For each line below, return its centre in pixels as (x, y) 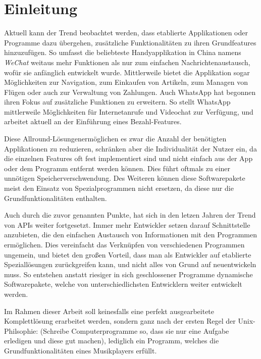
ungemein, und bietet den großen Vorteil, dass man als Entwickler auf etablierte (128, 254)
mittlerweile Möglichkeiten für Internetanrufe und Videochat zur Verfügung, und (129, 111)
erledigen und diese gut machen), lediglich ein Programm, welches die (112, 341)
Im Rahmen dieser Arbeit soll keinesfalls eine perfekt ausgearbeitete (109, 311)
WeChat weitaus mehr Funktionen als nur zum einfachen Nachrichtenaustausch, (127, 62)
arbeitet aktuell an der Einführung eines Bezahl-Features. (93, 121)
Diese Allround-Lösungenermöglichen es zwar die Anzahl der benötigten (115, 139)
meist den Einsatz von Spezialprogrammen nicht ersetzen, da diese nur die (119, 188)
